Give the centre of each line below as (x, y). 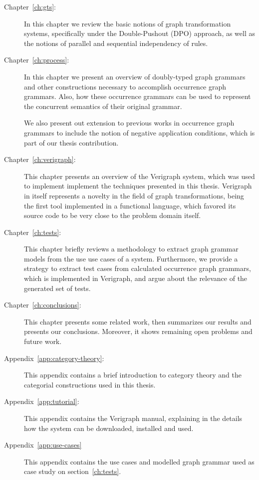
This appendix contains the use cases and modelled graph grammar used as (139, 461)
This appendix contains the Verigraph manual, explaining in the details (133, 418)
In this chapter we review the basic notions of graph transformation (128, 23)
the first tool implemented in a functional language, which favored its (130, 205)
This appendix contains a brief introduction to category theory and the (133, 375)
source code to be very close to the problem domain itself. (113, 215)
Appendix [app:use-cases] (43, 445)
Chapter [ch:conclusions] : (43, 305)
